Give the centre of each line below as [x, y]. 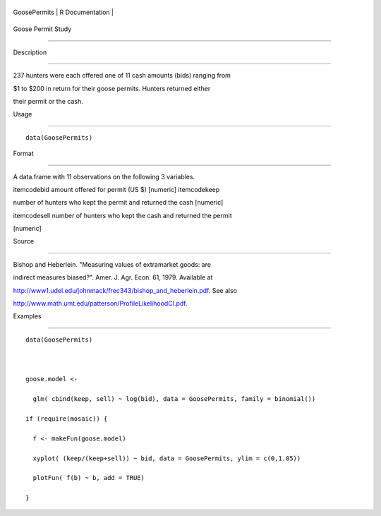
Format [24, 154]
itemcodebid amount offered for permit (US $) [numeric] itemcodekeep [116, 189]
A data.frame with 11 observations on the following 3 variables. [104, 176]
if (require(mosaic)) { [67, 419]
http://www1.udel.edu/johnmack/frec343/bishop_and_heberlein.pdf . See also [125, 290]
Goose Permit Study [42, 29]
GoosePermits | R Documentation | [64, 12]
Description [30, 52]
